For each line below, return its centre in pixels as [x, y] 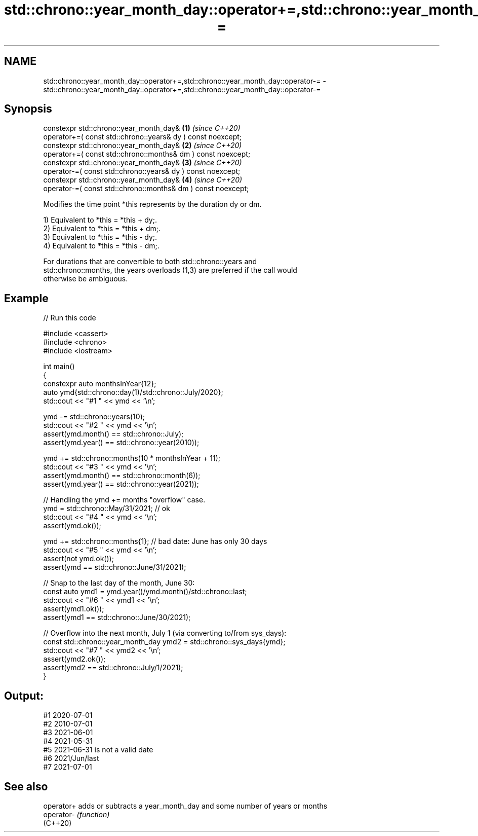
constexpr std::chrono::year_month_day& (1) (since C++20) [142, 128]
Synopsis [28, 109]
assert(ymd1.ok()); [74, 609]
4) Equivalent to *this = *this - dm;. [101, 246]
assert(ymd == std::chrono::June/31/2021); [115, 567]
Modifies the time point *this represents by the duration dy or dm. [152, 204]
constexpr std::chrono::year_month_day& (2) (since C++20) [143, 146]
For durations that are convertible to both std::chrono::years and [150, 262]
